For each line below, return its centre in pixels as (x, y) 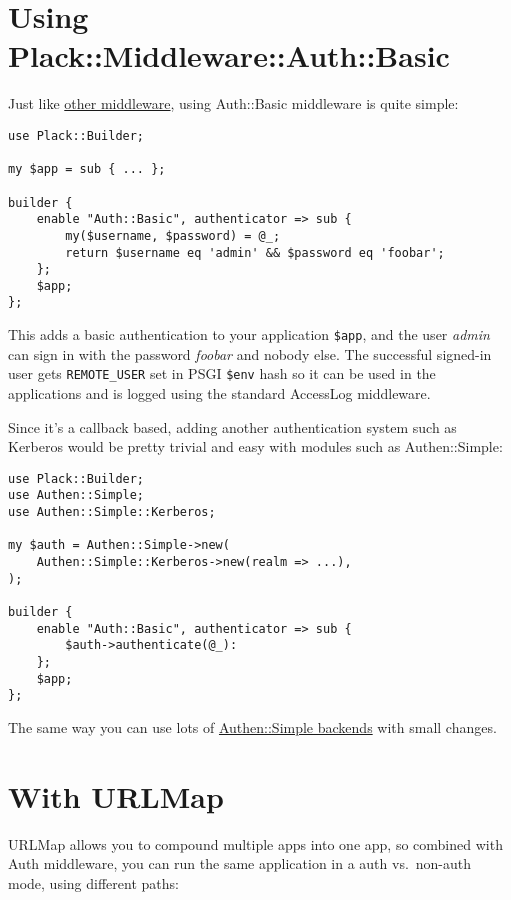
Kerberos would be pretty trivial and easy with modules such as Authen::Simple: (255, 446)
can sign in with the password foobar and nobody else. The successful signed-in (250, 353)
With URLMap (116, 795)
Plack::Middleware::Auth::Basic (229, 55)
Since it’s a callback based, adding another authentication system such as (232, 426)
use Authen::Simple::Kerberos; (112, 512)
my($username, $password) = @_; (173, 235)
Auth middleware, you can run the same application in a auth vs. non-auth (240, 863)
